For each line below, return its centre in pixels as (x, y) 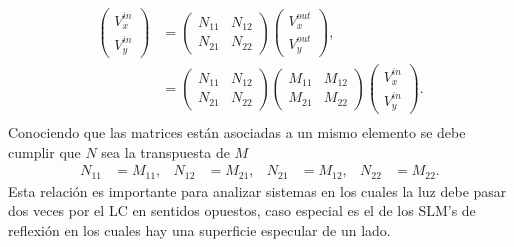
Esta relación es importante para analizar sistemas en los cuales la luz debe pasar (257, 190)
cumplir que (44, 151)
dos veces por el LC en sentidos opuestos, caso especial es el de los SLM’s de (242, 210)
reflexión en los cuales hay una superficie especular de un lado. (199, 230)
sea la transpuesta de (165, 151)
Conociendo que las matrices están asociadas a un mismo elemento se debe (237, 132)
